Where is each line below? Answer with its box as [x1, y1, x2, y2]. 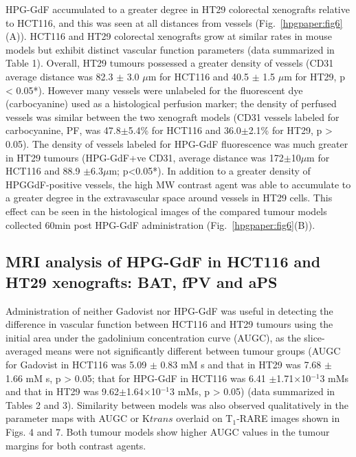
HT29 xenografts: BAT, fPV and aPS [5, 271, 278, 292]
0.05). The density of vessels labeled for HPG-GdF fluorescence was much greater [5, 136, 348, 151]
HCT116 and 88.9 [5, 164, 80, 178]
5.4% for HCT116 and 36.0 [128, 123, 241, 137]
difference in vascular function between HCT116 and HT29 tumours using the [5, 317, 333, 331]
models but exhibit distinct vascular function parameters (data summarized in [5, 42, 335, 56]
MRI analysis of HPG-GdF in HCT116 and [5, 251, 321, 272]
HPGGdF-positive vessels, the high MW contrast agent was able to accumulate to [5, 177, 351, 191]
